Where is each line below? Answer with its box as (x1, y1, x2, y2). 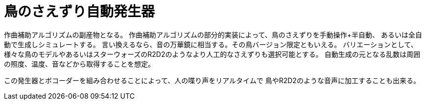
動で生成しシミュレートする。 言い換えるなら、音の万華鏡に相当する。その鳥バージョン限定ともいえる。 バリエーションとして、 (4, 40, 418, 49)
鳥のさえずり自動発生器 (4, 3, 155, 20)
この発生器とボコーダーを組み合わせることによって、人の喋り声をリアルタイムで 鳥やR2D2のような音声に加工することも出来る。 (4, 76, 420, 85)
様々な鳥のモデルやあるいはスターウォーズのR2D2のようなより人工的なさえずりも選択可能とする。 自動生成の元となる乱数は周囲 (4, 50, 421, 58)
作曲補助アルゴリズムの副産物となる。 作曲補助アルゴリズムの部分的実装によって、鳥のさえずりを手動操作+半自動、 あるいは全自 (4, 30, 423, 39)
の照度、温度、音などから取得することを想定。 (4, 59, 155, 68)
